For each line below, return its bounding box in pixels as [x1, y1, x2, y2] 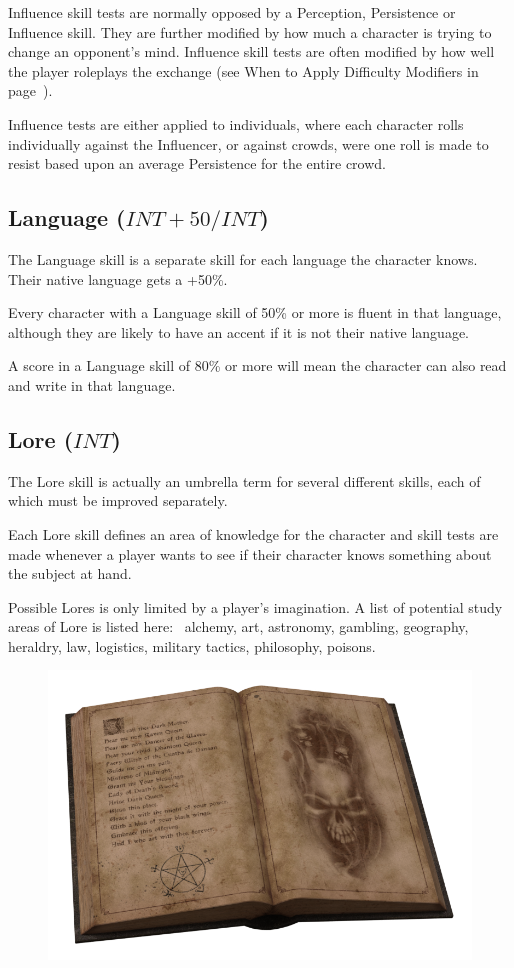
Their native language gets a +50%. [8, 268, 228, 289]
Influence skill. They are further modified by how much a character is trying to [8, 21, 492, 42]
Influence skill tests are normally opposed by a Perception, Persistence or [8, 2, 456, 22]
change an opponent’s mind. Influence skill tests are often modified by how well [8, 41, 495, 62]
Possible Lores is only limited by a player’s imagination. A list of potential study [8, 596, 503, 617]
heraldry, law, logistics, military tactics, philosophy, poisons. [8, 635, 376, 656]
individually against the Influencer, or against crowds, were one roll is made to [8, 133, 489, 154]
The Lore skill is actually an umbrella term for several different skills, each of [8, 470, 481, 491]
